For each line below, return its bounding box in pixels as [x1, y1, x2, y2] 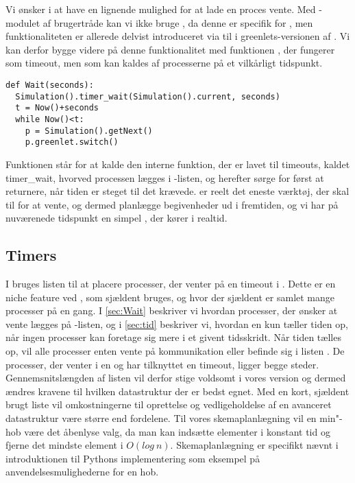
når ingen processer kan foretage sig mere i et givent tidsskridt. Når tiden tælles [5, 330, 341, 344]
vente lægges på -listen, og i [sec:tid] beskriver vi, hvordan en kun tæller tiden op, [5, 316, 348, 331]
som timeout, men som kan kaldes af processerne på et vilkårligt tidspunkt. [5, 56, 323, 70]
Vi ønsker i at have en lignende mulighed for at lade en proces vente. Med [5, 2, 316, 16]
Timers [5, 244, 57, 266]
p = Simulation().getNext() [25, 126, 153, 136]
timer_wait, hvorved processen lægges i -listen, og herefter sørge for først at [5, 170, 324, 185]
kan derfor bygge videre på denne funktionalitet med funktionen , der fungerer [5, 42, 335, 56]
